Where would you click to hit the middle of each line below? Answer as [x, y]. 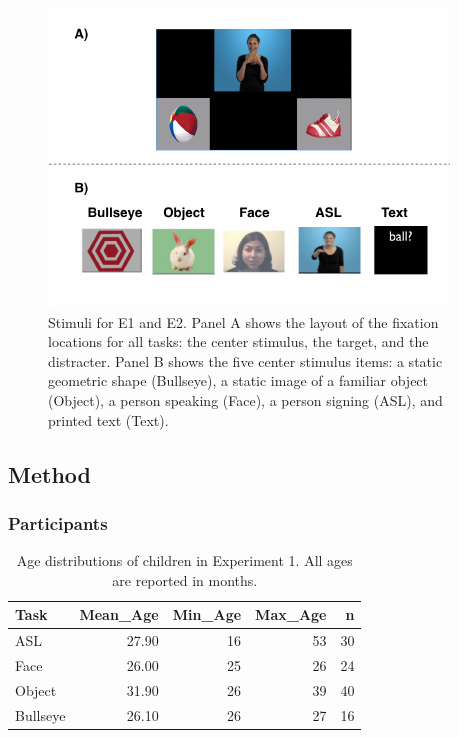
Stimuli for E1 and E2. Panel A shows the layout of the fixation [243, 321]
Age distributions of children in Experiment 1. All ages [184, 560]
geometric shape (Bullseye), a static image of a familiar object [238, 380]
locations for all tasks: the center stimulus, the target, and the [238, 341]
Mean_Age [119, 614]
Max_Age [291, 614]
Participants [58, 522]
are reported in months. [185, 579]
